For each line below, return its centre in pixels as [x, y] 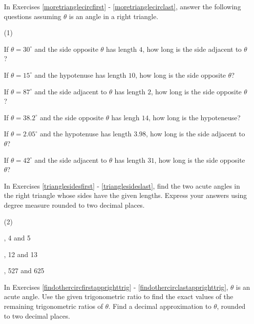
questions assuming [33, 16]
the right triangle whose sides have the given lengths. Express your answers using [126, 195]
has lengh [125, 117]
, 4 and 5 [17, 238]
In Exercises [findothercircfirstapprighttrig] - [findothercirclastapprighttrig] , [116, 287]
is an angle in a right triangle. [114, 16]
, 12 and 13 [21, 254]
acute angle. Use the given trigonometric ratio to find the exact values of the [119, 296]
